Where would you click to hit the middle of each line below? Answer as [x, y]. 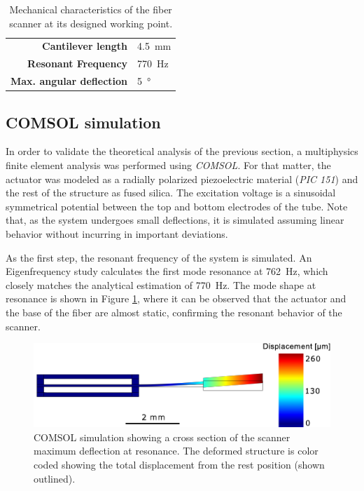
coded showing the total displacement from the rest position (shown [179, 464]
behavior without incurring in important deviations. [117, 233]
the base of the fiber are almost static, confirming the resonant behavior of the [174, 312]
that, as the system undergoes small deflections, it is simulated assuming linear [175, 220]
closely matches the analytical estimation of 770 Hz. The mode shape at [161, 284]
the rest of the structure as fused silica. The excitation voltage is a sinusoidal [171, 193]
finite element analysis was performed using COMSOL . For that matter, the [168, 165]
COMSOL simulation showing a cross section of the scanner [162, 437]
